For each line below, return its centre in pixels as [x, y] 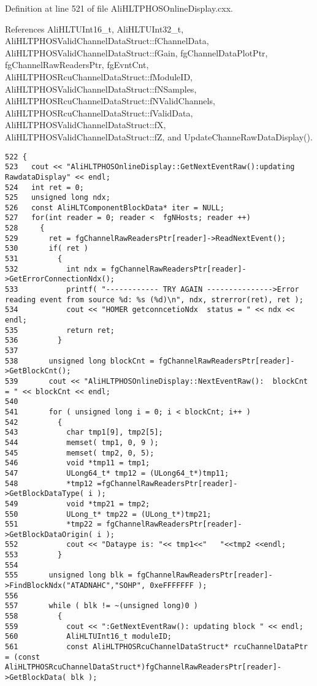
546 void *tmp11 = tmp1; [78, 463]
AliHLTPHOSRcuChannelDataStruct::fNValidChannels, [110, 101]
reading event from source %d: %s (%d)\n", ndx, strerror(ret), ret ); [154, 299]
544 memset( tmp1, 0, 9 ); [82, 442]
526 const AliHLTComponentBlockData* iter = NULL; [115, 208]
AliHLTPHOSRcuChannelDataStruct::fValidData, [99, 112]
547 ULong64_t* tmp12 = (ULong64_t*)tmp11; [117, 473]
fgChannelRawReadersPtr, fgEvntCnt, [77, 65]
